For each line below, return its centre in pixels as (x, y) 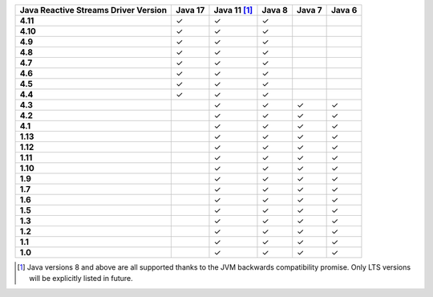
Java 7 (310, 10)
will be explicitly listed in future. (81, 279)
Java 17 (190, 10)
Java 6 (344, 10)
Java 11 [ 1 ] (233, 10)
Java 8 (275, 10)
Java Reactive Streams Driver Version (93, 10)
